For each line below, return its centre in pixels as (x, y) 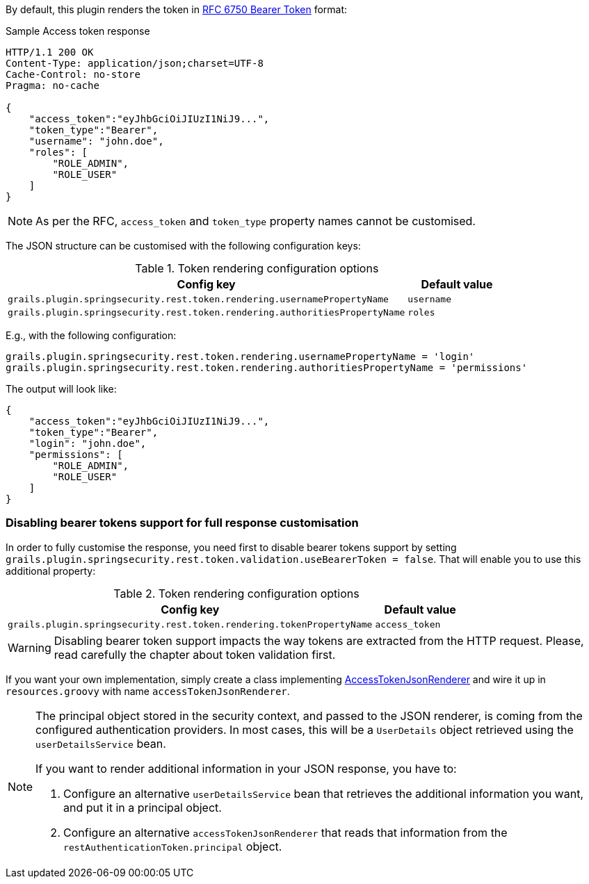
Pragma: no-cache (53, 85)
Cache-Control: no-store (73, 74)
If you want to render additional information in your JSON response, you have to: (246, 768)
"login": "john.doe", (88, 443)
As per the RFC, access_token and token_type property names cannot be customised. (256, 221)
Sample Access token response (78, 31)
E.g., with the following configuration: (91, 335)
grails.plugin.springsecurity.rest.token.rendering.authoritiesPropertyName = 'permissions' (267, 368)
